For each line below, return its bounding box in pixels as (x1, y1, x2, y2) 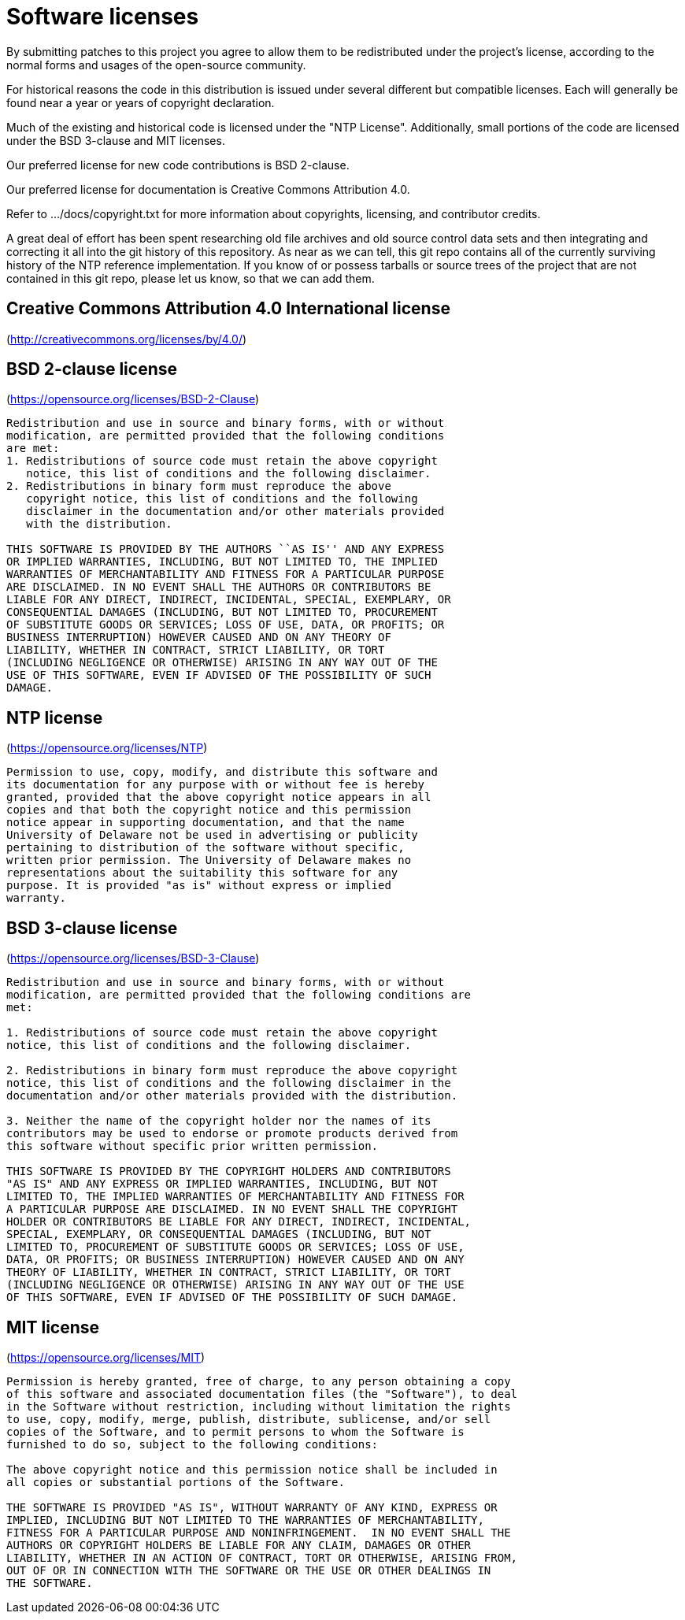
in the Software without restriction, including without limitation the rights (6, 1399, 511, 1413)
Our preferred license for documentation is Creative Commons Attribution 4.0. (6, 182, 410, 196)
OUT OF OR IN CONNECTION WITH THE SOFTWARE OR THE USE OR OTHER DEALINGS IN (6, 1563, 491, 1577)
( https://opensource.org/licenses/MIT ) (6, 1350, 205, 1364)
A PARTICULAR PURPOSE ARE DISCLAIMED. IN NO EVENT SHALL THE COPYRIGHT (6, 1203, 458, 1216)
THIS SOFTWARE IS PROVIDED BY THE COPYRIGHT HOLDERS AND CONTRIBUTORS (6, 1165, 451, 1178)
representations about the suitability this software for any (6, 866, 398, 880)
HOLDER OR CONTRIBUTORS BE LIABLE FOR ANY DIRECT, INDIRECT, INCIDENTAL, (6, 1215, 472, 1229)
